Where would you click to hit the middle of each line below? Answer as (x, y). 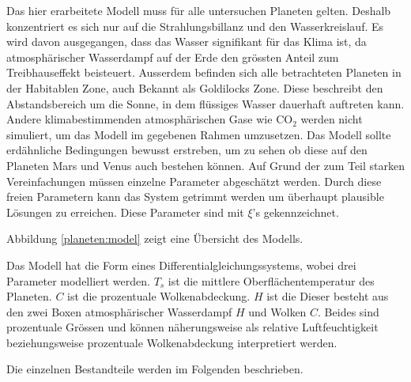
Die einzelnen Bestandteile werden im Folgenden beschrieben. (155, 369)
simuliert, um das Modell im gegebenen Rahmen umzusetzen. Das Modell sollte (199, 134)
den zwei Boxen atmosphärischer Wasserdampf (119, 311)
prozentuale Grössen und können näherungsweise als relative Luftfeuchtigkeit (192, 327)
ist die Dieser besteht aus (328, 296)
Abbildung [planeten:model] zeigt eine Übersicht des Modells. (155, 238)
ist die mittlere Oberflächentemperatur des (271, 280)
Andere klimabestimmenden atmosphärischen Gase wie (140, 119)
